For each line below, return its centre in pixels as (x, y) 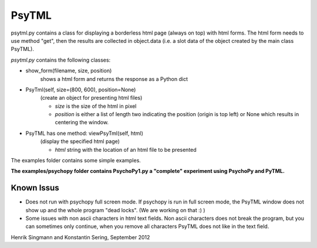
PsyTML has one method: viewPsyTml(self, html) (84, 133)
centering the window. (82, 123)
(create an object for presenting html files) (91, 98)
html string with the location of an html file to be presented (126, 150)
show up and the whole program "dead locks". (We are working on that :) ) (115, 210)
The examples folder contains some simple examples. (76, 161)
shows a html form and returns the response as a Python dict (114, 79)
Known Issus (35, 188)
